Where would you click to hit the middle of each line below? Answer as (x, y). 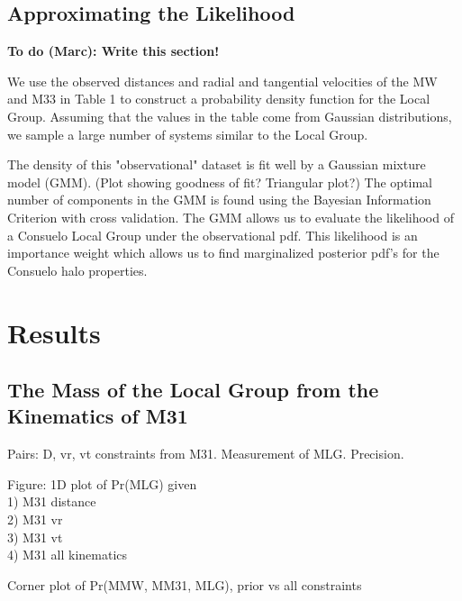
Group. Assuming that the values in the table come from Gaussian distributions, (230, 116)
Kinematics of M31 (98, 416)
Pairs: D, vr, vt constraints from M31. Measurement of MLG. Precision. (206, 454)
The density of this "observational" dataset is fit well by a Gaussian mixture (217, 164)
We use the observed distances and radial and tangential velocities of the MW (222, 81)
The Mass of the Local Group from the (193, 390)
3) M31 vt (35, 537)
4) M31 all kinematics (68, 555)
